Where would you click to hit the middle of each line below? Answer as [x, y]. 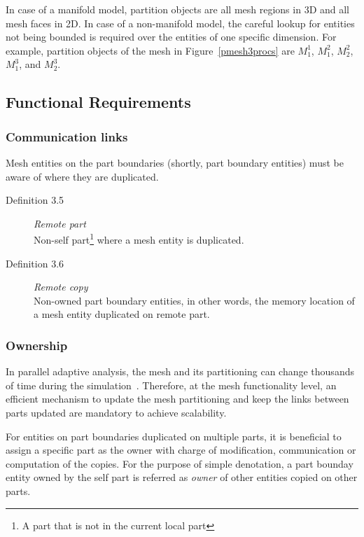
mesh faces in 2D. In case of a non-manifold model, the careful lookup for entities [180, 23]
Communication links [67, 136]
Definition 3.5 [35, 200]
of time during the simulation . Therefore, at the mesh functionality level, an [171, 385]
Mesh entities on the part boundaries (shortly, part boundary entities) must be [175, 162]
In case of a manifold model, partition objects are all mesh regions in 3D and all [178, 9]
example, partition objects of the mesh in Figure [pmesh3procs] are [150, 50]
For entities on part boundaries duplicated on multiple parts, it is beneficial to [174, 436]
